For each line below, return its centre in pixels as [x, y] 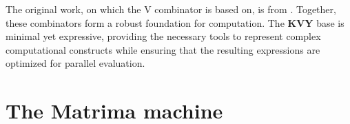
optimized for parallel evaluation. [75, 63]
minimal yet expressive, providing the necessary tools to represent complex [163, 36]
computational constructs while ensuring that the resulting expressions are [163, 49]
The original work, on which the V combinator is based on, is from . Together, [171, 9]
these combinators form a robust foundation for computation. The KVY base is [175, 22]
